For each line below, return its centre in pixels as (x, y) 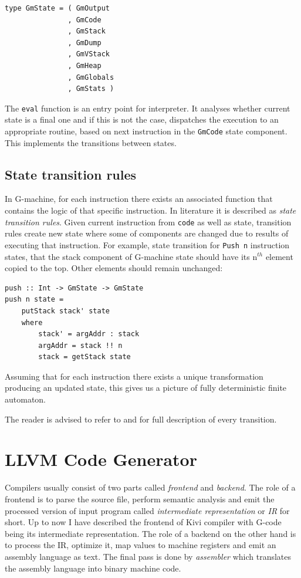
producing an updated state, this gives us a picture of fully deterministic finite (146, 388)
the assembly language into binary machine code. (93, 568)
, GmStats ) (91, 89)
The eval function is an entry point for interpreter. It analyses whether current (148, 108)
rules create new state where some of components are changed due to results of (147, 233)
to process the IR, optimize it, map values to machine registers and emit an (141, 545)
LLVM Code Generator (101, 459)
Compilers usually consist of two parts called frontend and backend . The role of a (150, 487)
